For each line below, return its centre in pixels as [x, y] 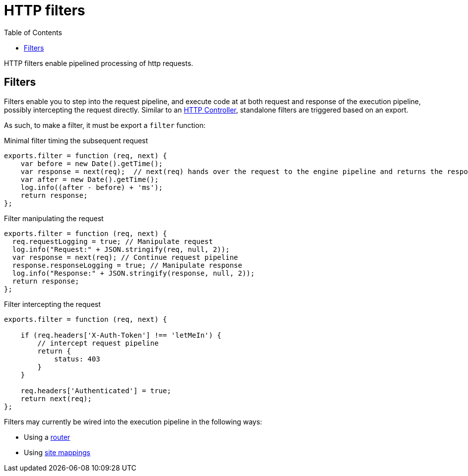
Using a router [47, 437]
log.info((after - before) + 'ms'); [92, 187]
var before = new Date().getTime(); [92, 163]
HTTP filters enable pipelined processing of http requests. [99, 63]
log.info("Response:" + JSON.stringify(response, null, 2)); [133, 273]
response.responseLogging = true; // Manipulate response [127, 265]
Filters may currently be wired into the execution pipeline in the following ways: [133, 421]
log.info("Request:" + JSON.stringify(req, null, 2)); [121, 249]
